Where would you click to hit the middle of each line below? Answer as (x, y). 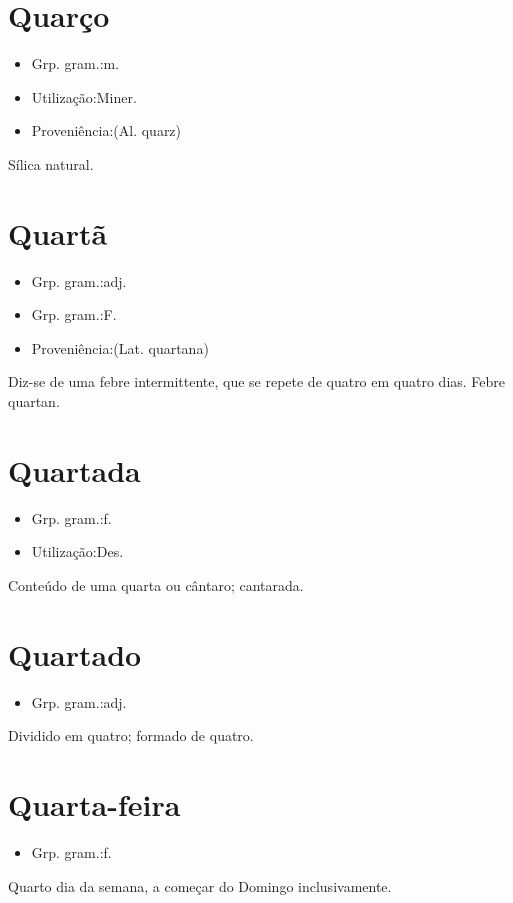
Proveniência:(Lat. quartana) (120, 347)
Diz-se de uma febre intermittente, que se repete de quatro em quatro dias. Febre (257, 381)
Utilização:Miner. (84, 96)
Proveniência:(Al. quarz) (106, 130)
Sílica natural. (51, 163)
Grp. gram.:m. (75, 63)
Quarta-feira (94, 804)
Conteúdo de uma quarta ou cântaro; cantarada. (156, 584)
